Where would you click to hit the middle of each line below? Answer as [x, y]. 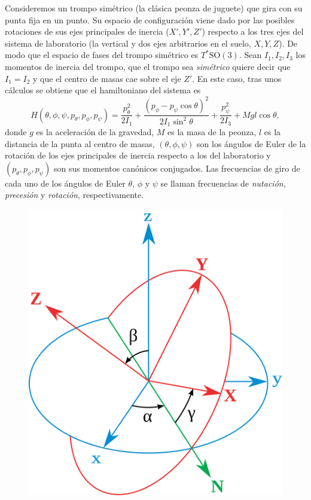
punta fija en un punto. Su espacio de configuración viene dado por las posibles [150, 19]
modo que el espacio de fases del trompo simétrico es [102, 55]
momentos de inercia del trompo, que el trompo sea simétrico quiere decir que [148, 66]
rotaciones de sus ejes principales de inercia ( [87, 31]
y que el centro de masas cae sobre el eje [107, 78]
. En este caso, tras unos [237, 78]
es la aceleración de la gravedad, [95, 132]
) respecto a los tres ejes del [253, 31]
